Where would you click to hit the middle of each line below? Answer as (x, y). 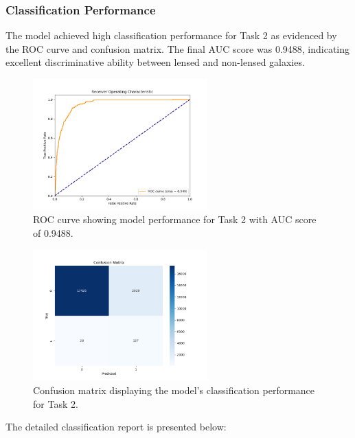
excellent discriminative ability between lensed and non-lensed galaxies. (155, 62)
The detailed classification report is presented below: (116, 427)
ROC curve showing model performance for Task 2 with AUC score (175, 219)
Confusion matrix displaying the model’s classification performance (174, 390)
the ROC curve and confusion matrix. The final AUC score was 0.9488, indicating (178, 48)
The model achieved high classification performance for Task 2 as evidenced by (171, 35)
